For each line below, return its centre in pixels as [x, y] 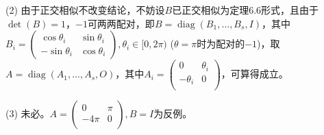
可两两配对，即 [121, 23]
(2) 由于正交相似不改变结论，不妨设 [85, 10]
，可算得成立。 [254, 74]
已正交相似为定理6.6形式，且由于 [246, 10]
